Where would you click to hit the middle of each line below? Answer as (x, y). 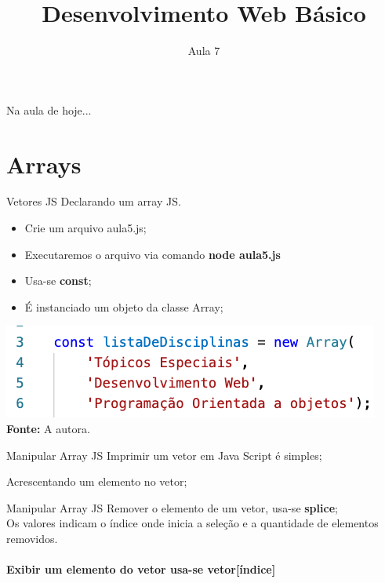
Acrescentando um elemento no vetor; (97, 481)
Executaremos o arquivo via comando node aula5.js (153, 254)
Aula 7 (204, 51)
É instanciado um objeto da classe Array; (124, 306)
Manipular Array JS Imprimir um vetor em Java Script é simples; (164, 455)
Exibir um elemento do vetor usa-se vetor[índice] (141, 569)
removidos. (32, 538)
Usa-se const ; (58, 281)
